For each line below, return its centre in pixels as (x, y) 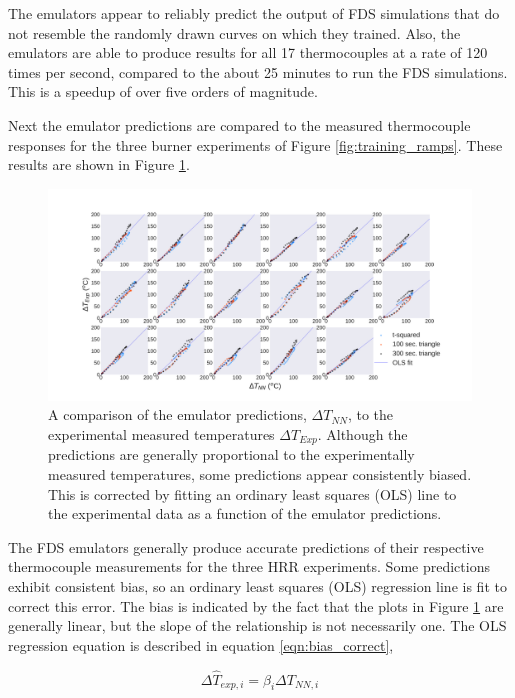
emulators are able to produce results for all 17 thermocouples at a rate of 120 (248, 52)
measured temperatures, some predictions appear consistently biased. (260, 473)
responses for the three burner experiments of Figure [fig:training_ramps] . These (255, 144)
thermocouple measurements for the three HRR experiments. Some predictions (249, 566)
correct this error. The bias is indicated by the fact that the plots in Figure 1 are (256, 605)
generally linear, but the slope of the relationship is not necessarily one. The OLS (257, 625)
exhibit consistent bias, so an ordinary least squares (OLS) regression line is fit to (257, 585)
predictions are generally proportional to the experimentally (231, 454)
